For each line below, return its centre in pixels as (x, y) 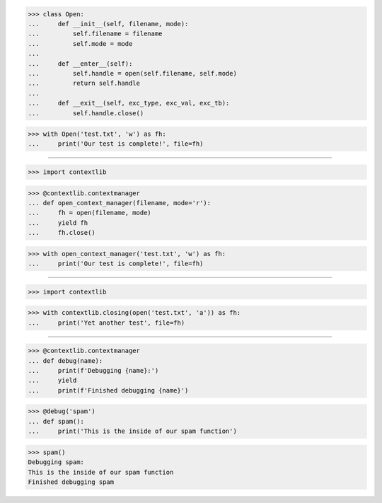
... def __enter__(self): (80, 63)
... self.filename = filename (95, 34)
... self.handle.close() (86, 113)
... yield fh (58, 222)
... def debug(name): (65, 360)
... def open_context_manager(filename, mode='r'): (120, 203)
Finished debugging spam (71, 482)
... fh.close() (62, 233)
